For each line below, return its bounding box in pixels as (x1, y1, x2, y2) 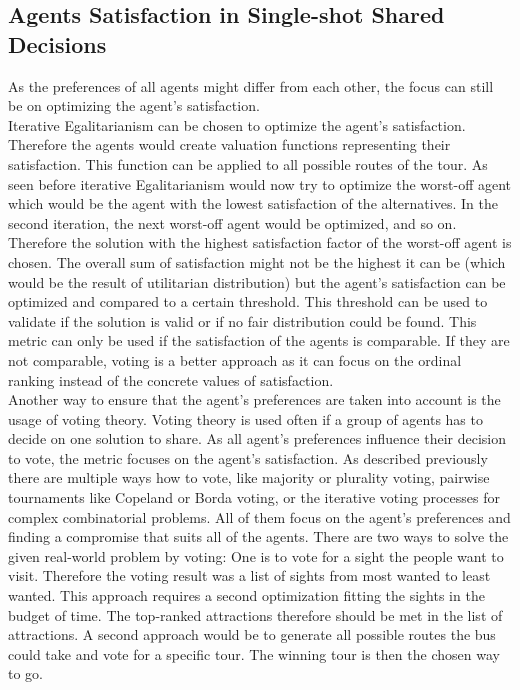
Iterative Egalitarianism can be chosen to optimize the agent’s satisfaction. (8, 114, 466, 135)
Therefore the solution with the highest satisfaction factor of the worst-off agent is (8, 232, 512, 253)
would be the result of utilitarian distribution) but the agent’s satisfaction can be (8, 271, 506, 292)
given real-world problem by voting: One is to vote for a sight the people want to (8, 545, 504, 566)
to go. (8, 663, 43, 684)
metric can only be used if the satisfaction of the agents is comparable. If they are (8, 330, 510, 351)
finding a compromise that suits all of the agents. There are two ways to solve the (8, 526, 509, 547)
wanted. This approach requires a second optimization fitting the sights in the (8, 585, 485, 606)
